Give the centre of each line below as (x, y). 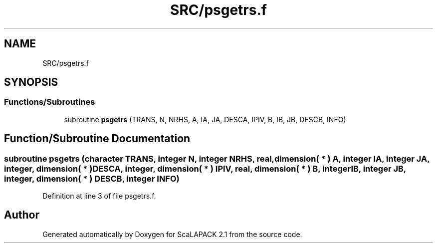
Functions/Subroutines (50, 102)
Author (22, 215)
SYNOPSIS (31, 82)
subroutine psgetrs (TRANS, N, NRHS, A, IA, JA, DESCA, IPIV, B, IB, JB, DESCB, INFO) (205, 119)
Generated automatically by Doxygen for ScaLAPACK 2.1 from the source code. (172, 234)
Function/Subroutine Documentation (97, 139)
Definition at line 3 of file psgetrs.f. (99, 196)
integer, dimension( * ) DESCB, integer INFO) (92, 178)
